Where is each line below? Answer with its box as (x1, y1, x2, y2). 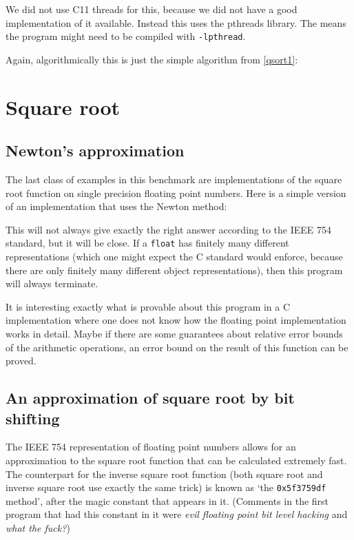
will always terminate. (6, 276, 98, 291)
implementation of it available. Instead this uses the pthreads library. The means (6, 15, 346, 30)
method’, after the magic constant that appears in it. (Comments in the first (6, 493, 329, 508)
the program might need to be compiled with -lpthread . (6, 29, 246, 43)
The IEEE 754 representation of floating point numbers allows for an (6, 439, 296, 454)
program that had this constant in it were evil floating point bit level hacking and (6, 507, 348, 521)
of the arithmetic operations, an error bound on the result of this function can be (6, 340, 348, 354)
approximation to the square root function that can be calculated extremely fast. (6, 453, 347, 467)
